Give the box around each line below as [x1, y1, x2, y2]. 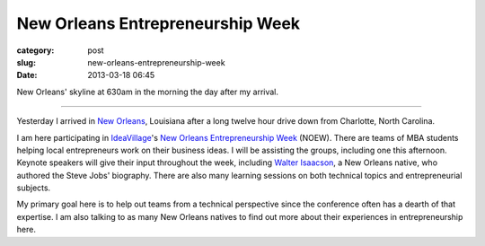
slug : [16, 57, 36, 67]
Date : [16, 70, 38, 81]
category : [16, 45, 55, 56]
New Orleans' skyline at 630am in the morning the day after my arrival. [16, 86, 278, 97]
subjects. [16, 182, 51, 193]
